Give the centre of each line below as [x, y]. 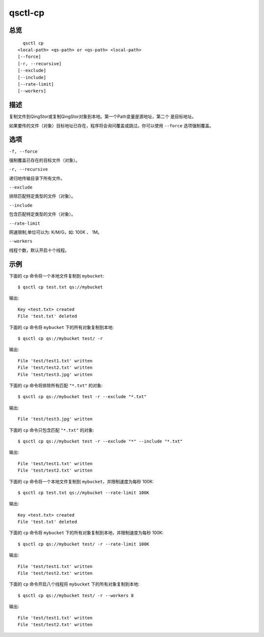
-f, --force [23, 151]
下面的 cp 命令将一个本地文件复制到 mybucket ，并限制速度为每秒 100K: [81, 481]
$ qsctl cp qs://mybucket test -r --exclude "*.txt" [82, 397]
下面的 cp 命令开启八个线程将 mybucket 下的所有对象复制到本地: [74, 584]
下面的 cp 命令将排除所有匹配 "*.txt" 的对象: [56, 385]
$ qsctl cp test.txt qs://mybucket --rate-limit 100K [83, 493]
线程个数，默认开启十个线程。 [39, 250]
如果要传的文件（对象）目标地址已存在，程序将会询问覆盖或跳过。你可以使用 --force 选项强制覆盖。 [111, 125]
